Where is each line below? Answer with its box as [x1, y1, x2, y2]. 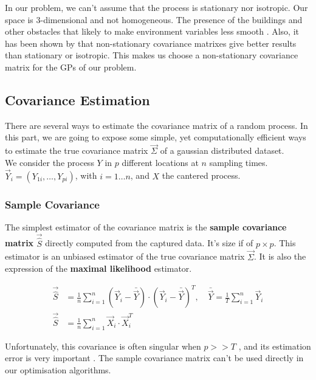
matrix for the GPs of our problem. [5, 60, 137, 73]
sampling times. [209, 156, 268, 168]
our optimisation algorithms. [5, 363, 111, 376]
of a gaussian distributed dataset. [160, 144, 284, 157]
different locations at [122, 156, 199, 168]
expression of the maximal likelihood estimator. [5, 262, 192, 275]
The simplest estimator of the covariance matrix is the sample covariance [5, 220, 287, 233]
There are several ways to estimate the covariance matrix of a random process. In [5, 119, 308, 131]
